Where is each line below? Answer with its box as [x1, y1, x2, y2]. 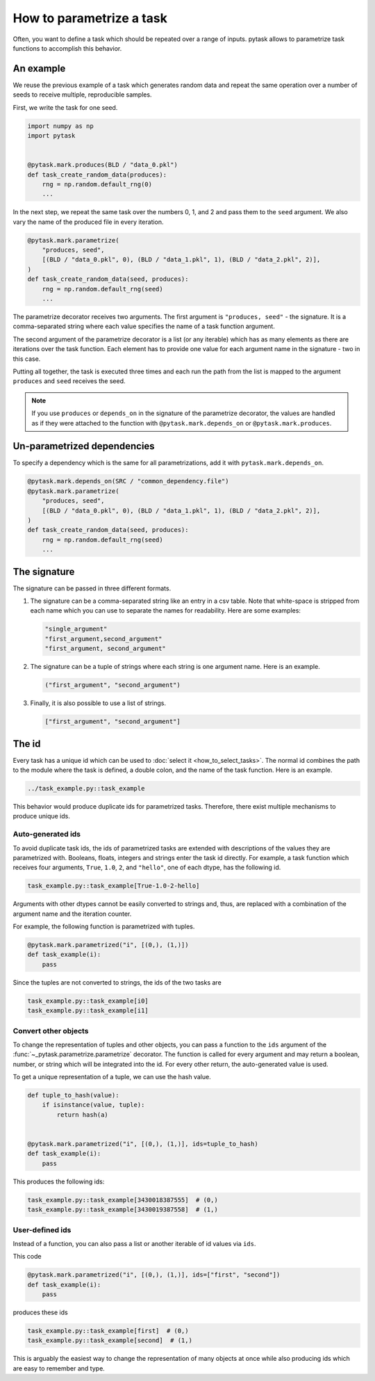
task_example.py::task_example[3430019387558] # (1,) [27, 1206, 218, 1213]
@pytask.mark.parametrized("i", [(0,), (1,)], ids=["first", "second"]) [27, 1271, 281, 1279]
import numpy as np [27, 122, 94, 130]
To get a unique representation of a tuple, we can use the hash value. [12, 1073, 211, 1081]
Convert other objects [12, 1026, 89, 1035]
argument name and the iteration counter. [12, 910, 132, 918]
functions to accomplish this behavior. [12, 44, 122, 52]
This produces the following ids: [12, 1177, 105, 1186]
